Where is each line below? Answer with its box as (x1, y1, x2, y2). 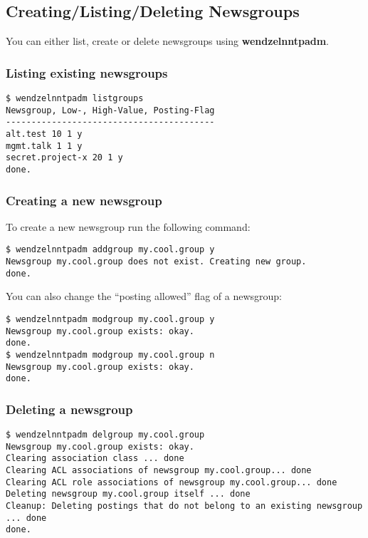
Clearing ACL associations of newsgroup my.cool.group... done (6, 465, 312, 476)
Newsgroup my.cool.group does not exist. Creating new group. (6, 257, 307, 267)
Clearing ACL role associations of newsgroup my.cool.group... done (6, 477, 337, 487)
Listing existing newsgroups (6, 63, 168, 81)
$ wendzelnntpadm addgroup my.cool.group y (6, 244, 215, 255)
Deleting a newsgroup (6, 400, 133, 418)
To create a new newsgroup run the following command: (6, 219, 251, 234)
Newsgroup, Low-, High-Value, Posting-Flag (6, 105, 215, 115)
